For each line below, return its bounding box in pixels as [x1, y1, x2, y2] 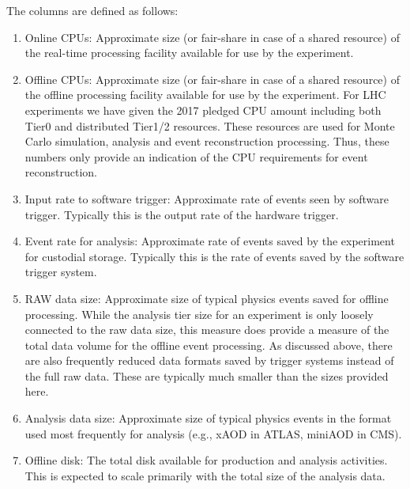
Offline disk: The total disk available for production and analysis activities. [24, 452, 388, 468]
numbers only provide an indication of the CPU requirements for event [24, 148, 368, 165]
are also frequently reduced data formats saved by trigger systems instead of [24, 352, 394, 369]
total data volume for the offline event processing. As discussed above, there [24, 336, 393, 353]
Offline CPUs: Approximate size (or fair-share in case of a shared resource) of [24, 70, 400, 87]
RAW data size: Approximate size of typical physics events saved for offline [24, 290, 389, 306]
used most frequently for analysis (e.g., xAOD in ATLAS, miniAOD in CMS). [24, 425, 402, 442]
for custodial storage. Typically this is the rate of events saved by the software [24, 248, 404, 264]
